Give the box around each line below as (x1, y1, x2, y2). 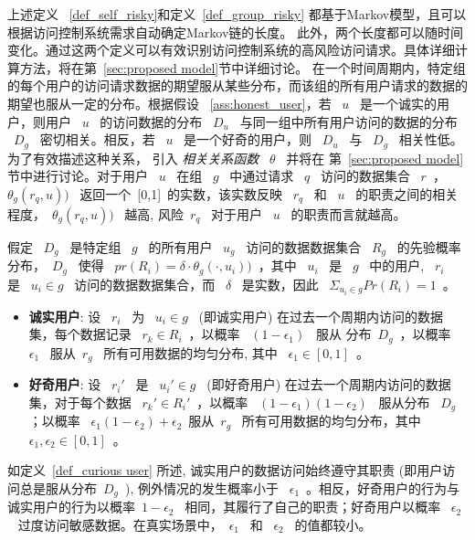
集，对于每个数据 (28, 392, 132, 411)
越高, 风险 (124, 204, 184, 223)
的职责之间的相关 (355, 184, 459, 203)
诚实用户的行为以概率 (7, 497, 135, 516)
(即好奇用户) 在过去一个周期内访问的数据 (206, 375, 451, 394)
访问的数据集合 (320, 166, 410, 185)
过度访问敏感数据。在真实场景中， (17, 515, 223, 535)
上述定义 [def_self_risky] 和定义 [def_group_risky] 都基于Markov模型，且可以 (7, 5, 467, 23)
